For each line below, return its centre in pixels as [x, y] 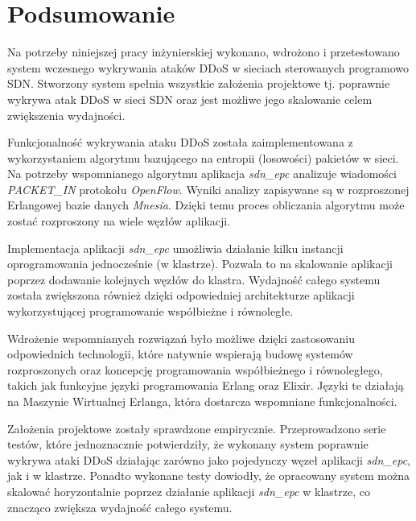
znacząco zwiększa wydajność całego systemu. [120, 507]
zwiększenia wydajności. [66, 115]
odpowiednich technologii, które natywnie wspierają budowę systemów [180, 354]
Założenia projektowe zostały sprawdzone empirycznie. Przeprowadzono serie [197, 428]
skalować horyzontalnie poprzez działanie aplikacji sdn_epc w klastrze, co [189, 491]
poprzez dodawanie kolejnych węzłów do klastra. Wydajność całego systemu [194, 279]
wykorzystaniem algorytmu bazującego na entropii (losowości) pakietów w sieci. [203, 157]
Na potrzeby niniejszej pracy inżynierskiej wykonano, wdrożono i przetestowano [204, 52]
